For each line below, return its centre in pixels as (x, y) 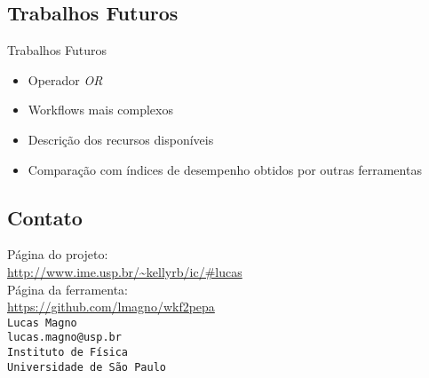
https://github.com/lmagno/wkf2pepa (111, 307)
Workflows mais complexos (100, 110)
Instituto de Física (68, 353)
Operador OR (65, 79)
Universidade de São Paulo (87, 367)
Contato (45, 217)
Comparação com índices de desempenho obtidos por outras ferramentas (225, 169)
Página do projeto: (58, 254)
